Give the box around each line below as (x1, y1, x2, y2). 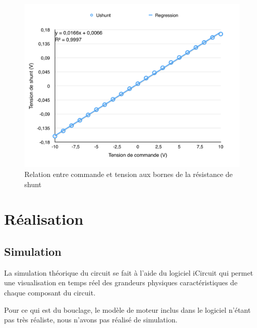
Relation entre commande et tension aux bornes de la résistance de (24, 169, 233, 180)
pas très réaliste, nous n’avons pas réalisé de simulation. (4, 314, 178, 325)
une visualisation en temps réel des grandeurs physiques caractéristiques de (4, 277, 238, 288)
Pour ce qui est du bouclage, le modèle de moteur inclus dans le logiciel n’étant (4, 304, 251, 315)
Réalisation (4, 208, 84, 229)
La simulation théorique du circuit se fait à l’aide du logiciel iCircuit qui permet (4, 267, 253, 278)
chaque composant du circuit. (4, 287, 95, 298)
